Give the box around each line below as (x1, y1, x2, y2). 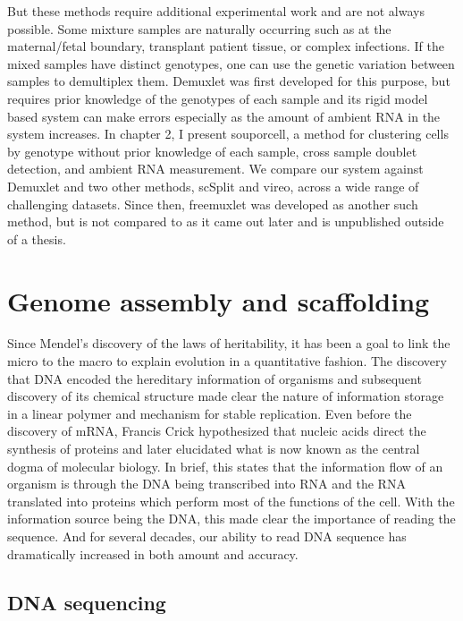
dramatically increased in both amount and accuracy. (7, 544, 299, 563)
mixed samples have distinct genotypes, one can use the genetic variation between (7, 54, 455, 72)
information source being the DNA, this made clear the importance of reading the (7, 509, 456, 528)
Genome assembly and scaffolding (7, 282, 430, 319)
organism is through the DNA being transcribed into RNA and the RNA (7, 474, 406, 493)
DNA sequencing (7, 588, 166, 616)
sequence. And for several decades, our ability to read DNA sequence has (7, 526, 407, 545)
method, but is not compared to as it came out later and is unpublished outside (7, 212, 444, 231)
